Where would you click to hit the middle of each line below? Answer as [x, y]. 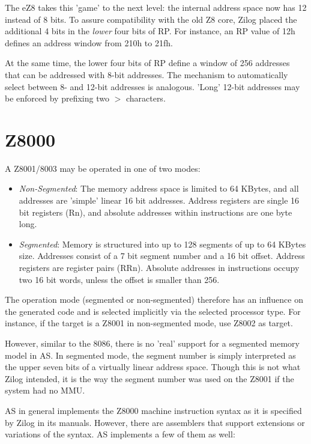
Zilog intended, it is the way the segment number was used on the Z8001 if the [149, 378]
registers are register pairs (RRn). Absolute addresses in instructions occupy [159, 268]
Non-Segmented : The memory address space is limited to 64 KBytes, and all [159, 188]
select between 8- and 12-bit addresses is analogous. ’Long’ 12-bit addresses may [152, 86]
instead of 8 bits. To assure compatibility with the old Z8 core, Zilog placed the [151, 19]
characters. [146, 98]
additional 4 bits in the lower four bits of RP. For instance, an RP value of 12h [150, 31]
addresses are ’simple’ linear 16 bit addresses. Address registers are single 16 [159, 200]
